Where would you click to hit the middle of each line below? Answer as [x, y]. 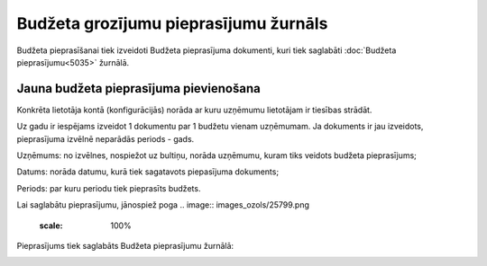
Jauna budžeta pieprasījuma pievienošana [138, 89]
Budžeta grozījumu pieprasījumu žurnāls [172, 23]
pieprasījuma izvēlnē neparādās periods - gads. [106, 138]
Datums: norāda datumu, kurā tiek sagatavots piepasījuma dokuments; [148, 172]
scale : [51, 226]
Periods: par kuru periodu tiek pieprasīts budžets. [109, 188]
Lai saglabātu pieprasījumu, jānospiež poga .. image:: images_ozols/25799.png [163, 205]
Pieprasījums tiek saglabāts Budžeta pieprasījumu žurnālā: [125, 245]
